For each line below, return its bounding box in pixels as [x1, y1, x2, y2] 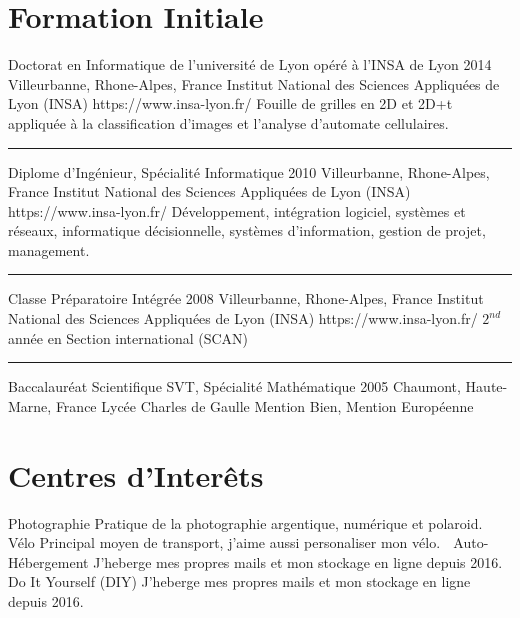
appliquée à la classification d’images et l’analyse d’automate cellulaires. [8, 112, 449, 133]
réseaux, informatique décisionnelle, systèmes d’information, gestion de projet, [8, 220, 486, 241]
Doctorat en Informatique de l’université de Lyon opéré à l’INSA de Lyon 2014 [8, 54, 492, 75]
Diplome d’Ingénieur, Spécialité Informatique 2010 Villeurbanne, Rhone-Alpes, [8, 161, 490, 182]
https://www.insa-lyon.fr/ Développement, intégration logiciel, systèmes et [8, 200, 466, 221]
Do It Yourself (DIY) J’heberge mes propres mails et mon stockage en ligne [8, 571, 471, 592]
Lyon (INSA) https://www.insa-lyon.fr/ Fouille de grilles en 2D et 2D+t [8, 93, 453, 114]
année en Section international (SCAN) [8, 327, 249, 348]
